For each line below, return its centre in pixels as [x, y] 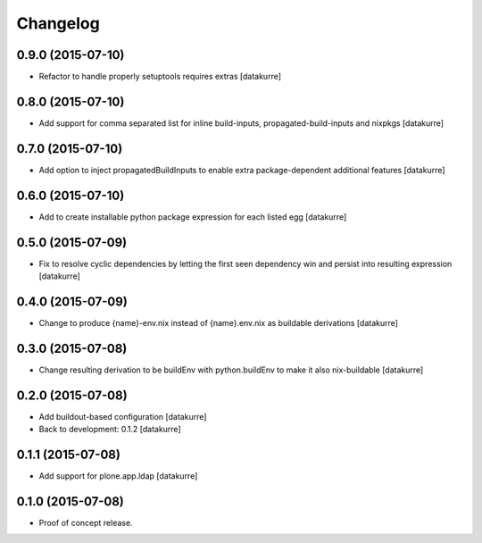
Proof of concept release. [86, 523]
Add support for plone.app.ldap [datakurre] [118, 476]
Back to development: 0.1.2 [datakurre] [110, 430]
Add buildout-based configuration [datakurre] [123, 416]
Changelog [58, 23]
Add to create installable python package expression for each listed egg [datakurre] [193, 217]
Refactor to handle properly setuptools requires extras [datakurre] [160, 77]
